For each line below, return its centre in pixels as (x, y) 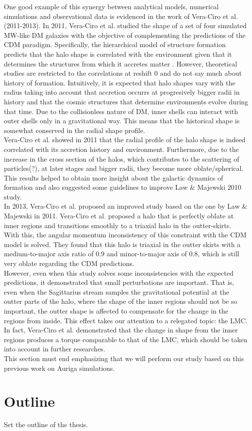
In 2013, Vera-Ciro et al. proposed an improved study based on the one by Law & (126, 206)
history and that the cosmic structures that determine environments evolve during (126, 101)
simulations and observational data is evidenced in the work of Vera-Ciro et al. (121, 16)
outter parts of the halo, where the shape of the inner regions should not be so (121, 301)
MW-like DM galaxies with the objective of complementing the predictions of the (125, 35)
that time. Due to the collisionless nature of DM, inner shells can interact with (121, 111)
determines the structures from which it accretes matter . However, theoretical (121, 63)
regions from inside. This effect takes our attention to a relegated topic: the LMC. (126, 320)
